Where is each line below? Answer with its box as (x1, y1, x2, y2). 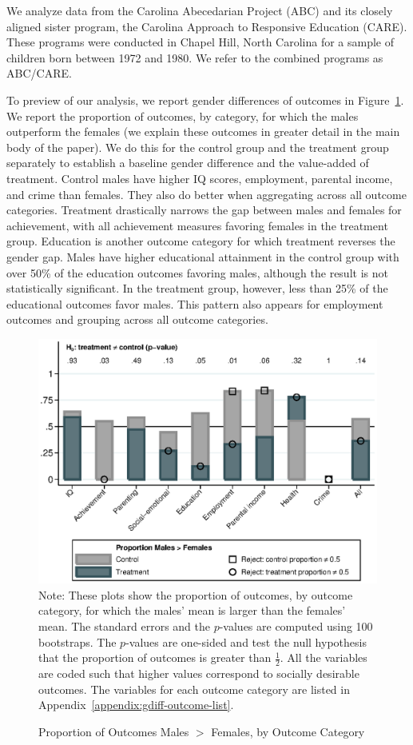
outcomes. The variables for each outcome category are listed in (38, 680, 350, 697)
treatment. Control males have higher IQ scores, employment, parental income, (6, 169, 393, 186)
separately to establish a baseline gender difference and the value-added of (6, 154, 369, 171)
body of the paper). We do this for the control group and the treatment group (6, 138, 389, 155)
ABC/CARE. (6, 65, 72, 82)
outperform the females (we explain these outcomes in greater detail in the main (6, 123, 400, 140)
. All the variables (280, 649, 367, 666)
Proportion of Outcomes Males (38, 723, 189, 739)
